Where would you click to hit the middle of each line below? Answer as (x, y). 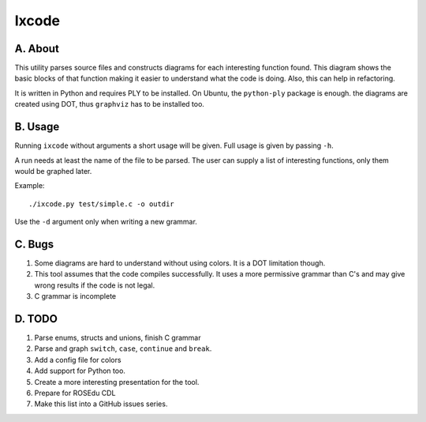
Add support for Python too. (80, 371)
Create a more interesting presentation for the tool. (117, 382)
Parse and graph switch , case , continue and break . (123, 349)
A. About (37, 49)
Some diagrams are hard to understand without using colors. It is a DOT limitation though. (180, 263)
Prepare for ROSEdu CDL (75, 393)
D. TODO (36, 319)
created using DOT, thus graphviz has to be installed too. (110, 104)
